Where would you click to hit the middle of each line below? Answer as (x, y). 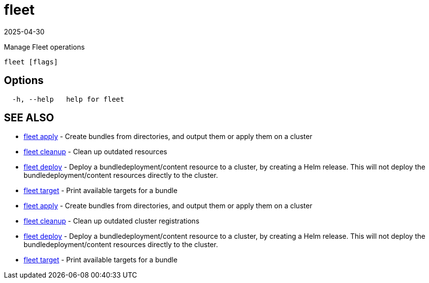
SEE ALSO (29, 118)
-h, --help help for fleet (68, 99)
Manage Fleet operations (45, 47)
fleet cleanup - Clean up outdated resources (95, 152)
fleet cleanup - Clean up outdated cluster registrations (112, 221)
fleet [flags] (31, 62)
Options (24, 81)
